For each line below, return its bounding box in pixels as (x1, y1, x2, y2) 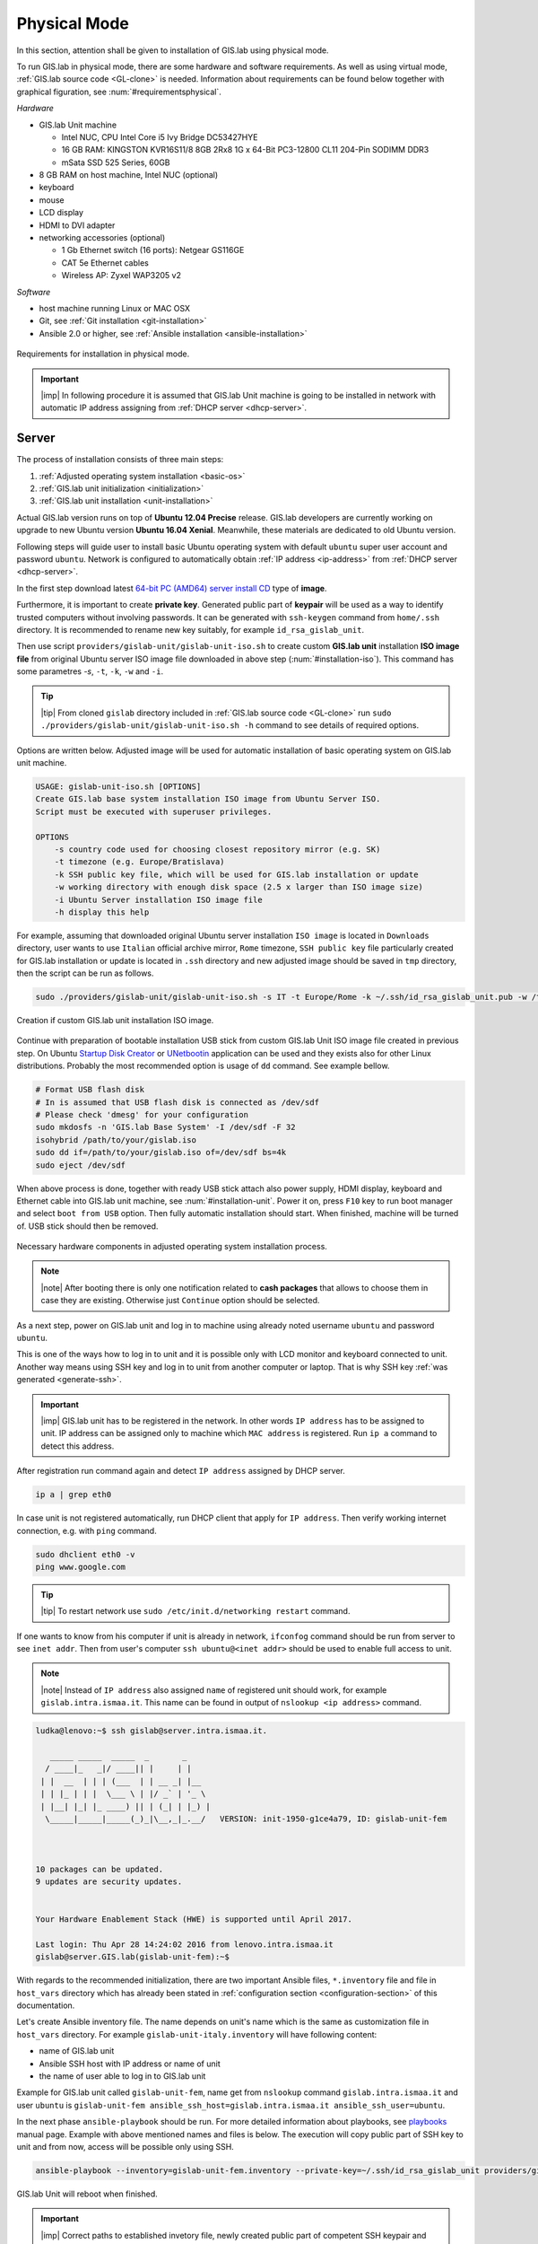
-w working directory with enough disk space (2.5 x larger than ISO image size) (54, 882, 423, 892)
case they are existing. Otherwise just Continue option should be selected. (40, 1295, 320, 1306)
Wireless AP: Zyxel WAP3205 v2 (61, 270, 181, 281)
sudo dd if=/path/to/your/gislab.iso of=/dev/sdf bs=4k (35, 1147, 287, 1158)
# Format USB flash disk (35, 1084, 145, 1095)
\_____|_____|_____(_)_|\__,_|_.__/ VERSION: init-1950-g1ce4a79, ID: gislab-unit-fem (45, 1813, 447, 1824)
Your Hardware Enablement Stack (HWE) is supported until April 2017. (35, 1915, 353, 1924)
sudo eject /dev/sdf (35, 1160, 126, 1170)
